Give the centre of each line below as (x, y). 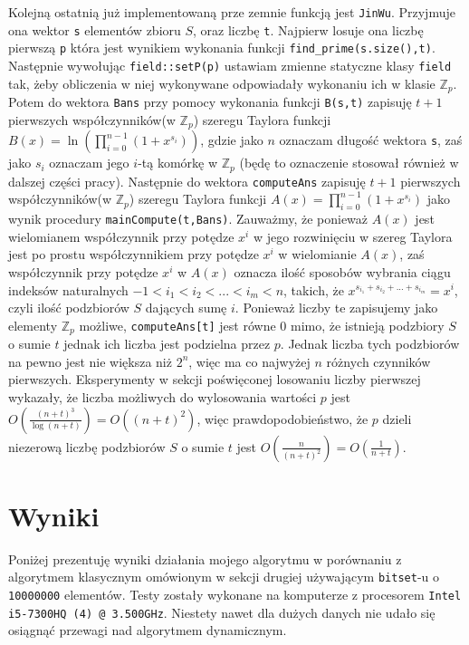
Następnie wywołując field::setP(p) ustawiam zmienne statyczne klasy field (230, 65)
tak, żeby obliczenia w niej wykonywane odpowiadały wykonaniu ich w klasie (222, 83)
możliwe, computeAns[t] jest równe (177, 325)
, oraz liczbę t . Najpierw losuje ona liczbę (308, 29)
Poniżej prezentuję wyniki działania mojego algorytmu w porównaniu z (205, 558)
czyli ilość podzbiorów (69, 308)
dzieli (397, 418)
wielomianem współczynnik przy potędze (121, 236)
